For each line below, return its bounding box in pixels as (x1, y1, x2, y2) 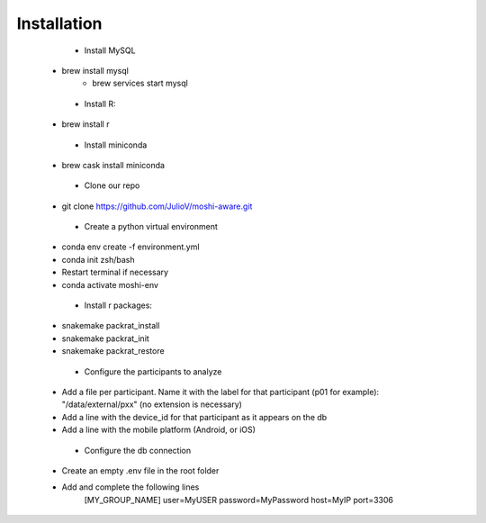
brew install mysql (61, 65, 130, 76)
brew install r (61, 119, 110, 130)
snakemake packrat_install (61, 320, 160, 331)
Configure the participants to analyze (84, 365, 222, 377)
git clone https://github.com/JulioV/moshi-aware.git (61, 201, 253, 212)
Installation (16, 14, 103, 33)
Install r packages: (84, 300, 153, 311)
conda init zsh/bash (61, 254, 135, 265)
